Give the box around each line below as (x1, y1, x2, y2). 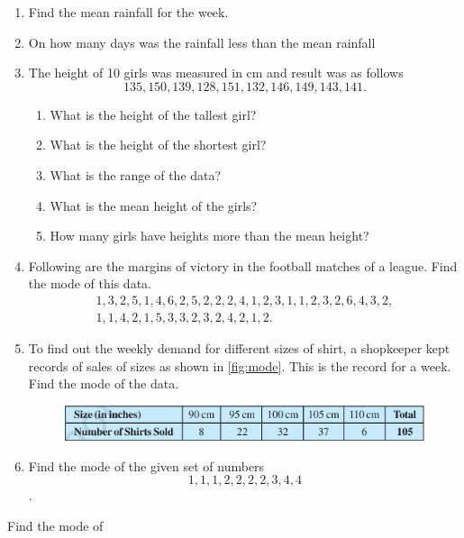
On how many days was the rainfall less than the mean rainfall (28, 32, 376, 51)
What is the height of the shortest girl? (50, 135, 267, 154)
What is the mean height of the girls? (50, 196, 258, 214)
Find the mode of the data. (28, 374, 179, 393)
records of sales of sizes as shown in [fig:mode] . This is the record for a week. (28, 356, 451, 375)
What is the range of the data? (50, 165, 222, 184)
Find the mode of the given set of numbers (28, 456, 265, 475)
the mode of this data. (28, 274, 151, 293)
